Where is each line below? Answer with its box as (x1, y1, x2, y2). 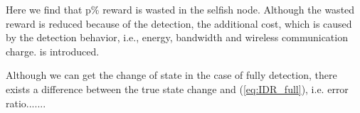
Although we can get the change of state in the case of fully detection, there (6, 68, 337, 82)
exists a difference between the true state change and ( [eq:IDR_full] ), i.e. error (6, 81, 349, 96)
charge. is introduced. (6, 43, 100, 58)
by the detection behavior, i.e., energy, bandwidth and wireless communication (6, 30, 348, 45)
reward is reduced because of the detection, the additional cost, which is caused (6, 16, 352, 31)
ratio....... (6, 95, 46, 110)
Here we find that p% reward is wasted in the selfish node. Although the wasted (6, 2, 355, 16)
